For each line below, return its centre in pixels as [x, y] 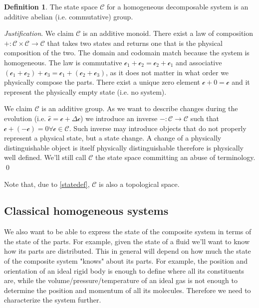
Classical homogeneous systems [86, 211]
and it [241, 82]
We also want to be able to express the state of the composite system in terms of [128, 231]
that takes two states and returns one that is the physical [135, 43]
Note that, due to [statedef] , [47, 184]
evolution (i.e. [25, 118]
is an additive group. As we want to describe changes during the [140, 108]
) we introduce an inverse [119, 118]
